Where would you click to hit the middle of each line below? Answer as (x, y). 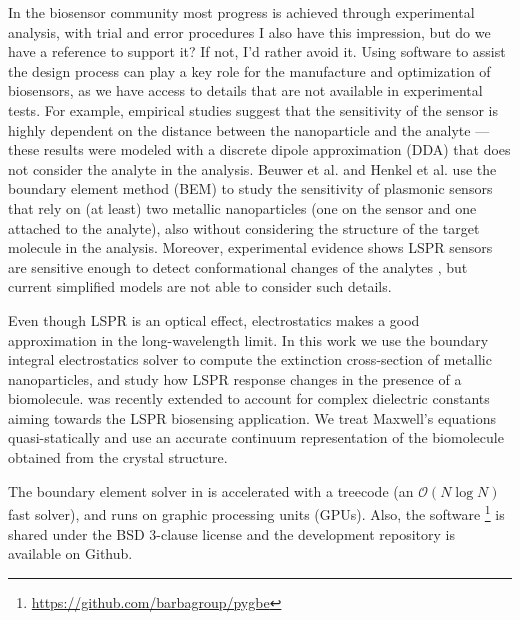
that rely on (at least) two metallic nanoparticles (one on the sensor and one (242, 207)
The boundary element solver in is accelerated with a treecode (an (211, 490)
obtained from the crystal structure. (118, 457)
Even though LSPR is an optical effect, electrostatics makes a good (214, 319)
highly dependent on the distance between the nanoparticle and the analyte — (249, 129)
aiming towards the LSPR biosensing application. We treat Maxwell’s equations (252, 417)
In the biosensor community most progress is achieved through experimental (241, 12)
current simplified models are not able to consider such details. (200, 286)
